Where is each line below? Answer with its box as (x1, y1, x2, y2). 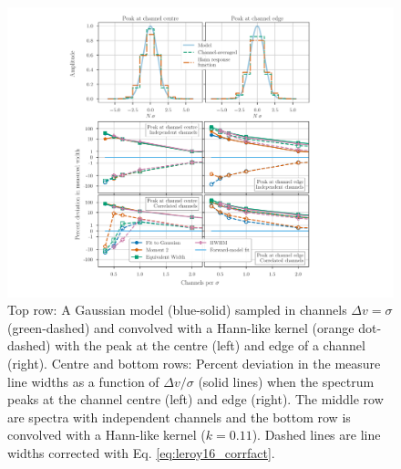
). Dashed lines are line (252, 425, 381, 444)
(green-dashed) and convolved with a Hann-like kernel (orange (7, 318, 355, 337)
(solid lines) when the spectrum (198, 371, 375, 391)
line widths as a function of (7, 371, 159, 391)
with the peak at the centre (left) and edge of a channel (55, 336, 365, 355)
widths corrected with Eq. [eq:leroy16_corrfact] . (7, 443, 275, 462)
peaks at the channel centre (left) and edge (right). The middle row (7, 390, 384, 409)
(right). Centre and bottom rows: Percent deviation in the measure (7, 353, 381, 372)
